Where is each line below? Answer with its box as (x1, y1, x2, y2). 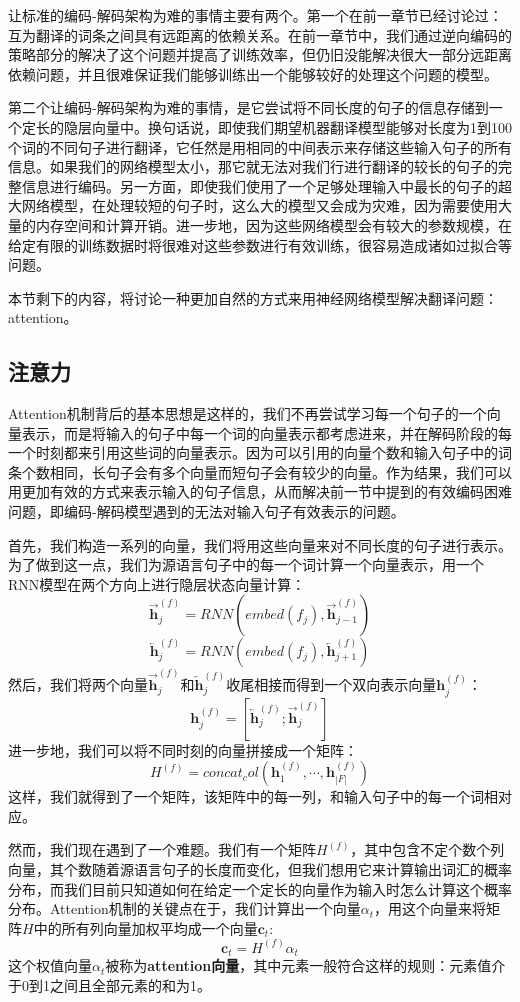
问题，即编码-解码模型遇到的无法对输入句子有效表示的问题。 (8, 501, 405, 522)
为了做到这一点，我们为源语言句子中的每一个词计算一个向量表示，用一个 (8, 554, 484, 575)
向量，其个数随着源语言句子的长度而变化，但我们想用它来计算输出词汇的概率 (8, 858, 512, 879)
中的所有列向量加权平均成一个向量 (33, 917, 258, 938)
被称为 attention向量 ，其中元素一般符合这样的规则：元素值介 (105, 955, 506, 976)
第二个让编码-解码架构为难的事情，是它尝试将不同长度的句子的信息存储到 (8, 97, 489, 118)
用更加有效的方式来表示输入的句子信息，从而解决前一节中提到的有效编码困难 (8, 481, 512, 502)
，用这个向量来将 (374, 898, 487, 919)
